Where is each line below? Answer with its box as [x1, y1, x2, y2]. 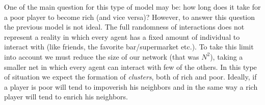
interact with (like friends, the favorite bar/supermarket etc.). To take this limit [4, 41, 254, 52]
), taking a [210, 51, 243, 62]
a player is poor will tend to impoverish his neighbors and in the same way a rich [4, 81, 258, 92]
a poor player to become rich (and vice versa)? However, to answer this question [4, 11, 255, 22]
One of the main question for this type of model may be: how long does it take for [4, 2, 261, 12]
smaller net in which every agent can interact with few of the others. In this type [4, 61, 257, 72]
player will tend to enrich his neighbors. [4, 91, 128, 102]
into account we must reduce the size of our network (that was [4, 51, 199, 62]
